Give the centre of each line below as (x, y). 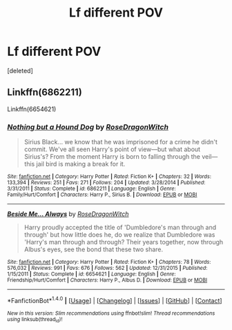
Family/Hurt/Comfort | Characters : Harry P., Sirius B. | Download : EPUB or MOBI (102, 195)
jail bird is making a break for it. (81, 164)
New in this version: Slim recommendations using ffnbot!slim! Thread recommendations (111, 313)
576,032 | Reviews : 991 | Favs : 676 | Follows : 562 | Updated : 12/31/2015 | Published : (107, 268)
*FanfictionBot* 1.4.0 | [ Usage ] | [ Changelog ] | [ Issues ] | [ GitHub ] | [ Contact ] (115, 300)
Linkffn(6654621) (32, 109)
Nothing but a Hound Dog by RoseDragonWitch (88, 127)
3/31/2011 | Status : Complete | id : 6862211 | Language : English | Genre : (91, 189)
